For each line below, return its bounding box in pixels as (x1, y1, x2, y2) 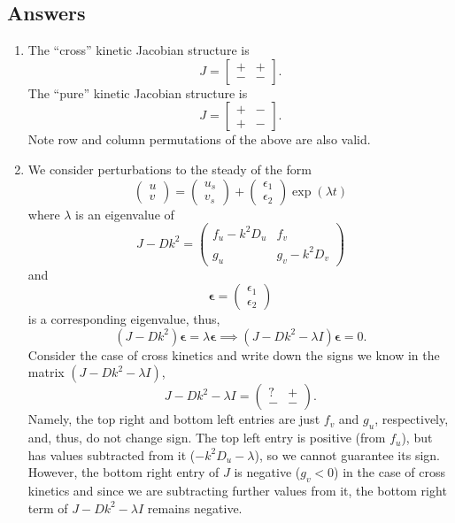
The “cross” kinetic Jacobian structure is (27, 41, 250, 59)
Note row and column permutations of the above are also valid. (27, 130, 371, 149)
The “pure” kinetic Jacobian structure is (27, 83, 248, 102)
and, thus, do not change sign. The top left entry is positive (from (27, 428, 386, 447)
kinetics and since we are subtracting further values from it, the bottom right (27, 481, 447, 500)
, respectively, (374, 410, 449, 428)
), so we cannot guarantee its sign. (254, 445, 440, 464)
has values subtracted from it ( (27, 445, 196, 464)
